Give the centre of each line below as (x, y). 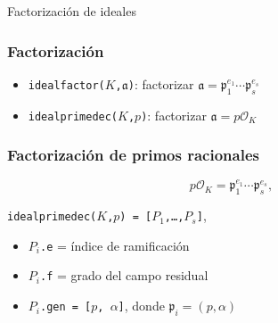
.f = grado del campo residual (124, 275)
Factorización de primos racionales (133, 155)
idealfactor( (66, 85)
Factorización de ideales (72, 11)
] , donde (141, 306)
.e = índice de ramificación (114, 245)
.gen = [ (65, 307)
